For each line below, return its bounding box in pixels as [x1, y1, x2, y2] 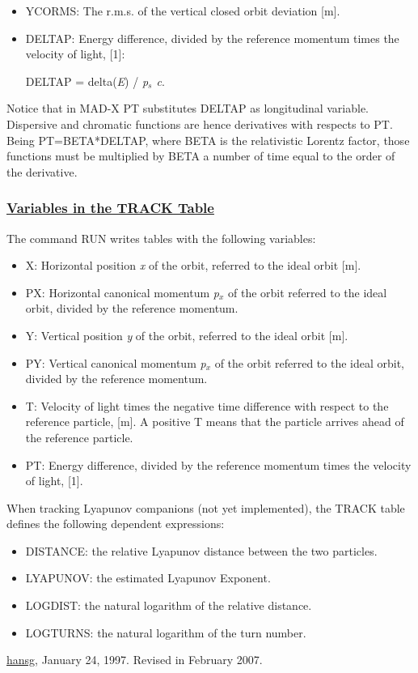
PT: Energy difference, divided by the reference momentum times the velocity [25, 456, 412, 473]
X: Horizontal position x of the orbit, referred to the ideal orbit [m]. [25, 257, 361, 274]
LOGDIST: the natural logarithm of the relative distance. [25, 597, 312, 614]
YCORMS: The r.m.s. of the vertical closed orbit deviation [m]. [25, 2, 340, 19]
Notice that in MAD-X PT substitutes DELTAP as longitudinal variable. [6, 100, 369, 117]
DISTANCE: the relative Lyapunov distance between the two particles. [25, 542, 378, 559]
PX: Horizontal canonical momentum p [25, 283, 219, 300]
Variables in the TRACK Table [6, 198, 214, 218]
